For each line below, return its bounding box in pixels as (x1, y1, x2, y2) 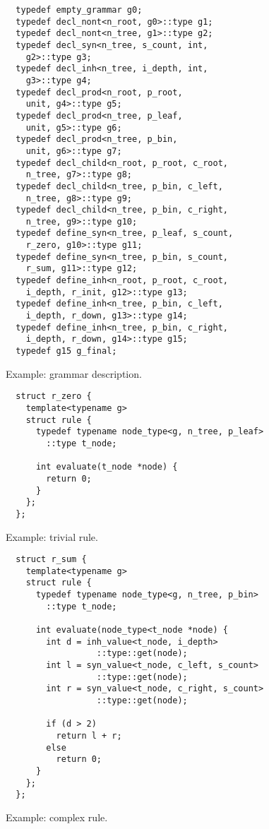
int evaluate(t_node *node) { (35, 462, 178, 472)
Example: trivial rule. (6, 529, 98, 544)
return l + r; (56, 730, 122, 741)
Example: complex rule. (6, 809, 108, 824)
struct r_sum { (16, 554, 87, 565)
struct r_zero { (16, 391, 92, 402)
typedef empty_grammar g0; (16, 5, 143, 15)
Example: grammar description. (6, 366, 142, 381)
